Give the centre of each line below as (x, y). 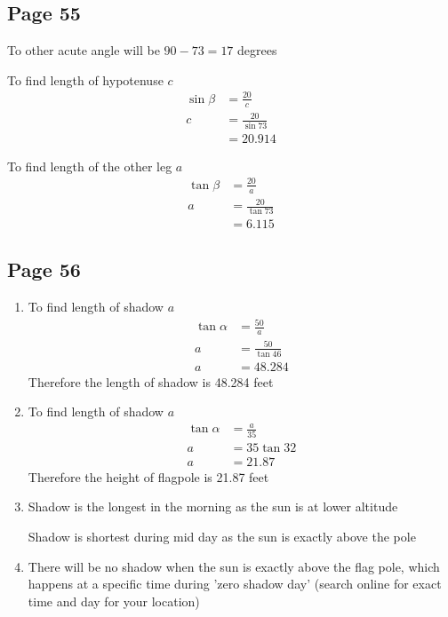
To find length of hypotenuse (85, 79)
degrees (257, 50)
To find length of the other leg (90, 166)
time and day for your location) (114, 601)
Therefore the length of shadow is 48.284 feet (151, 381)
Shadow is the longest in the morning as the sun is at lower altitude (213, 506)
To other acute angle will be (84, 50)
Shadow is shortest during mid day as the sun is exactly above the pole (222, 536)
